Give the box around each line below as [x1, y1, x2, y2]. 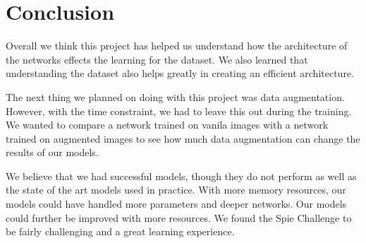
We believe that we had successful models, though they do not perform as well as [6, 168, 357, 183]
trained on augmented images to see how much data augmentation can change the [6, 131, 360, 146]
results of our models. [6, 145, 99, 160]
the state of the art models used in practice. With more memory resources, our [6, 182, 346, 197]
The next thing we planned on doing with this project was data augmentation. [6, 89, 345, 104]
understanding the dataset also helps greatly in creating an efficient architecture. [6, 66, 355, 81]
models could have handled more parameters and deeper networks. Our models [6, 196, 347, 211]
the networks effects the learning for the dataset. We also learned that [6, 52, 308, 66]
